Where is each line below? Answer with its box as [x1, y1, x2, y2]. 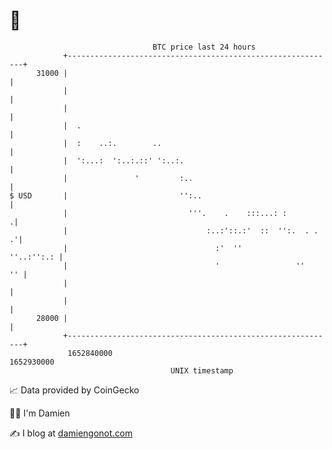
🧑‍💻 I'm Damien [9, 407, 71, 419]
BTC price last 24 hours [152, 42, 256, 52]
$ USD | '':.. [9, 190, 202, 201]
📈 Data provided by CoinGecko [9, 384, 140, 396]
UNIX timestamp [170, 365, 234, 376]
